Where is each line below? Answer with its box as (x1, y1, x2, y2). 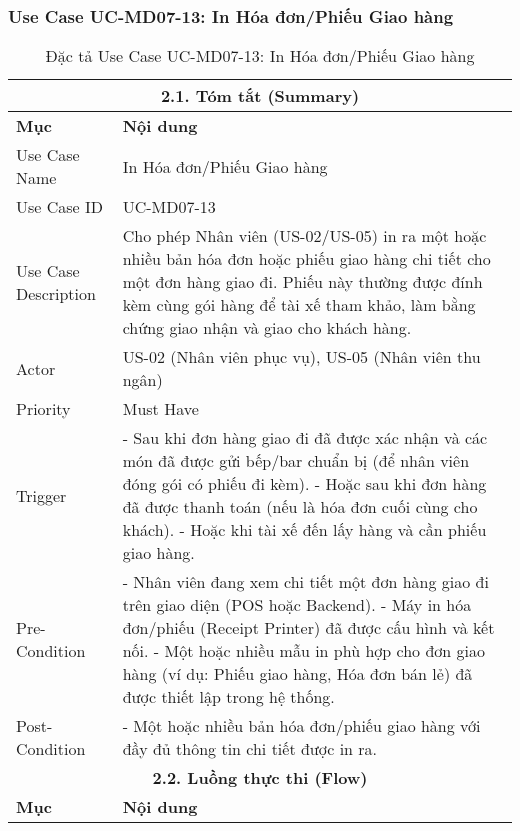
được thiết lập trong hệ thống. (122, 685, 335, 709)
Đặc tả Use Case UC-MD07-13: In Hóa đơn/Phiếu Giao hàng (45, 44, 475, 68)
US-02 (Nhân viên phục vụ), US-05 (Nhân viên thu (122, 345, 481, 369)
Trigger (16, 483, 67, 507)
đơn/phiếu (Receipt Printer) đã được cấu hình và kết (122, 616, 495, 640)
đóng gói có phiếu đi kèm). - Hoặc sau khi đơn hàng (122, 472, 487, 496)
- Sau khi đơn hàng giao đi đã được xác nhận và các (122, 426, 488, 450)
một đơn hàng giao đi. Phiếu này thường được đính (122, 270, 483, 294)
